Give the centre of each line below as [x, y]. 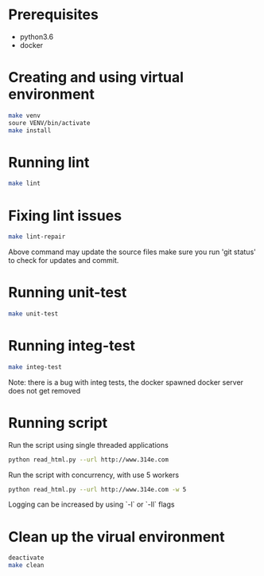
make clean [26, 566]
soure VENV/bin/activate [49, 123]
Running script [58, 423]
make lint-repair [37, 237]
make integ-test [35, 367]
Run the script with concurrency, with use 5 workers [94, 475]
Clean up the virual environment [116, 537]
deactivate [26, 558]
